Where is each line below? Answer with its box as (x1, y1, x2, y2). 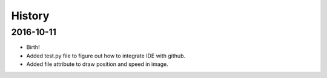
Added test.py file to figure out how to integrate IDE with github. (26, 52, 186, 59)
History (11, 9, 50, 22)
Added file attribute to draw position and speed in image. (26, 60, 169, 68)
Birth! (26, 44, 40, 51)
